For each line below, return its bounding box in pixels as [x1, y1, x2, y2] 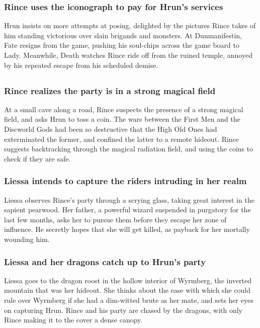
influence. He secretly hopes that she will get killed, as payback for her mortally [4, 224, 250, 234]
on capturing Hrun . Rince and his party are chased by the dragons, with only [4, 304, 242, 315]
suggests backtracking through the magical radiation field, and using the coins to [4, 143, 253, 154]
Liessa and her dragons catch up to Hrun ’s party [4, 255, 206, 268]
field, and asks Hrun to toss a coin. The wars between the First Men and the [4, 114, 240, 124]
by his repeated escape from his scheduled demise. [4, 59, 158, 70]
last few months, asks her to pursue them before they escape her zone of [4, 214, 227, 224]
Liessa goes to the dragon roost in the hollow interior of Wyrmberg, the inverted [4, 275, 251, 285]
